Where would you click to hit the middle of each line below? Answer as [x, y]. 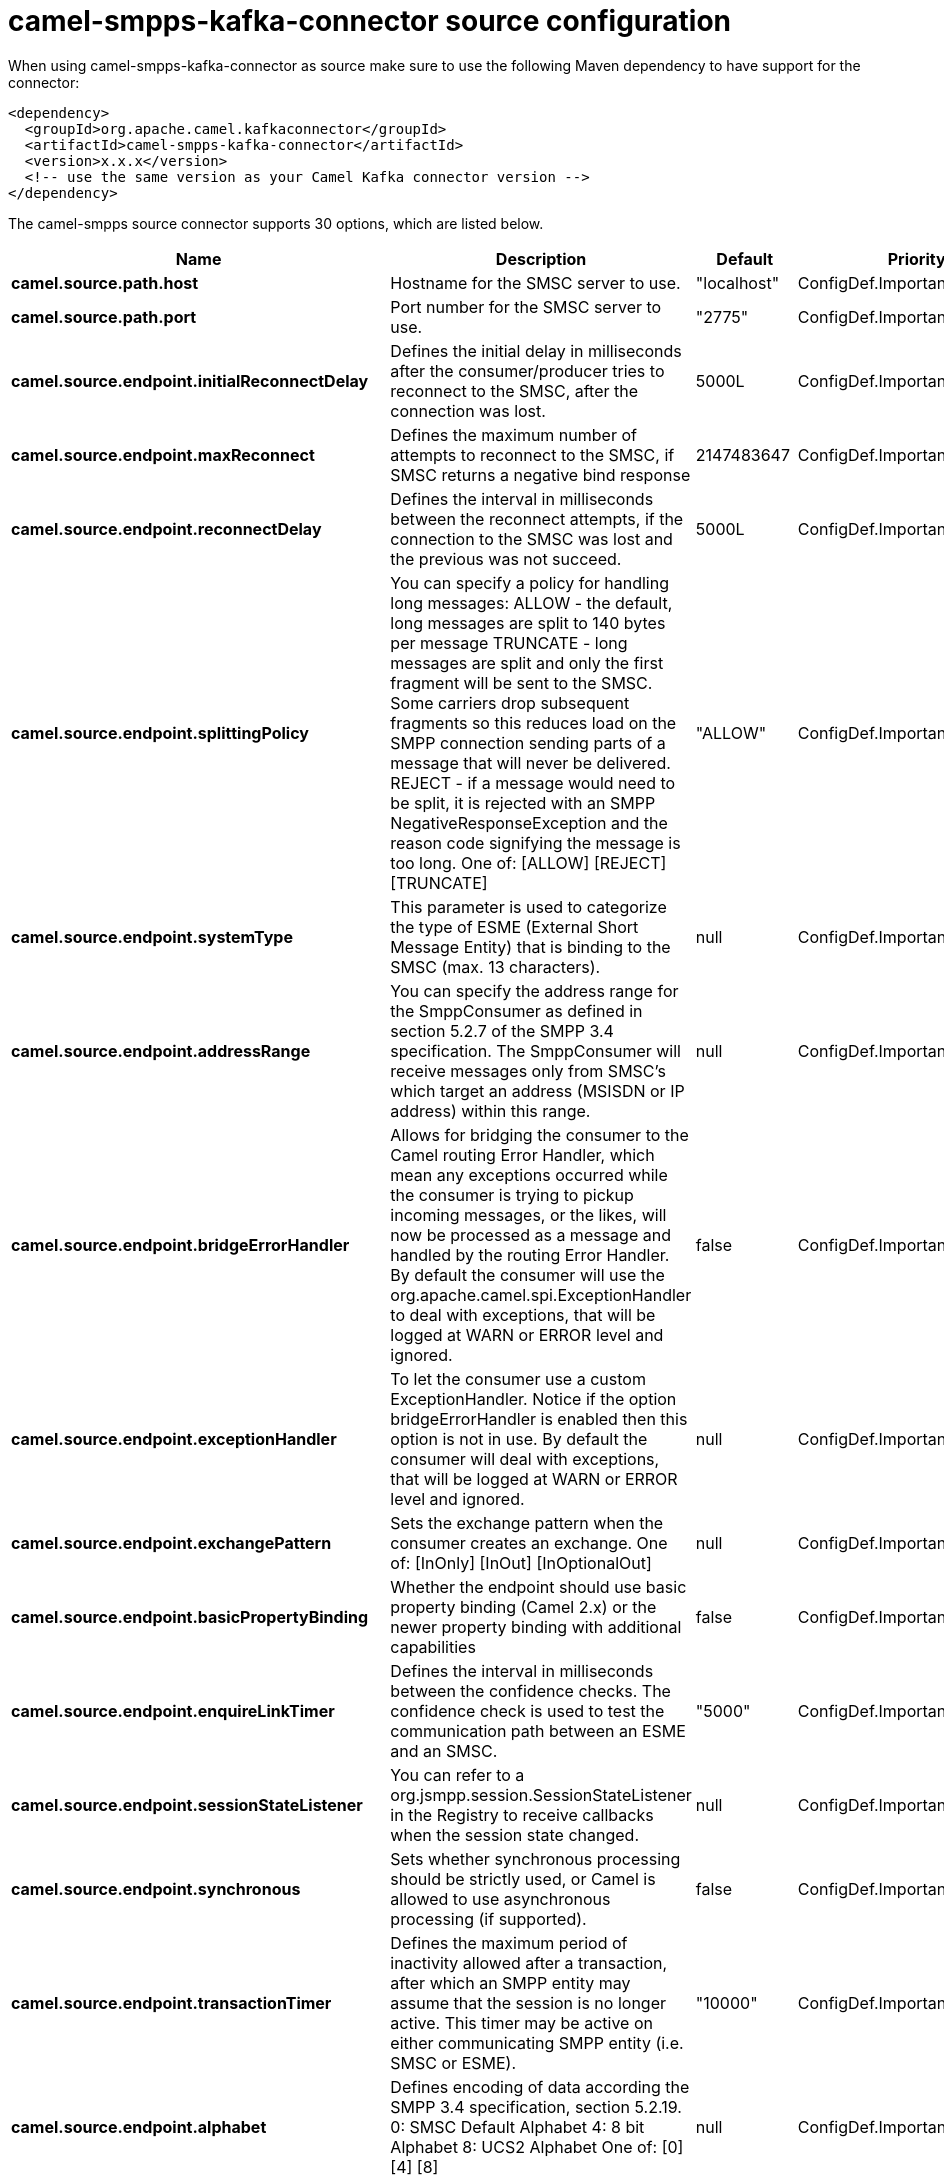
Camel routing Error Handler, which [522, 1154]
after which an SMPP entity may [510, 1982]
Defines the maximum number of [513, 434]
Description [541, 258]
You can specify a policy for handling [529, 582]
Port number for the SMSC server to [526, 306]
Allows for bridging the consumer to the [539, 1134]
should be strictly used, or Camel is [523, 1878]
